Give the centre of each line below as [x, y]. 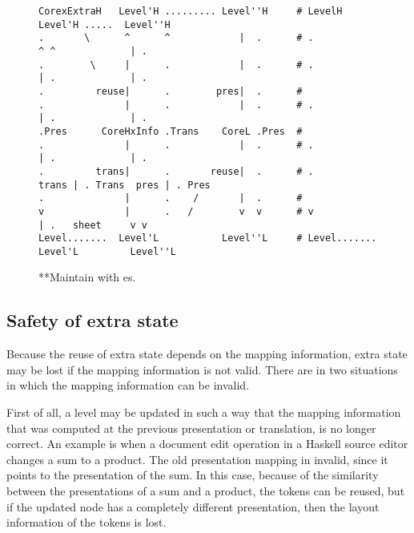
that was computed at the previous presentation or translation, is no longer [191, 428]
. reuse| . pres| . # [171, 91]
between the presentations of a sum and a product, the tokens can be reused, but [206, 491]
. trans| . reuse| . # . [176, 171]
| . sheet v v [93, 225]
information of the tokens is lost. [86, 522]
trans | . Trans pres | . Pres [125, 185]
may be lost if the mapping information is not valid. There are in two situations [202, 369]
